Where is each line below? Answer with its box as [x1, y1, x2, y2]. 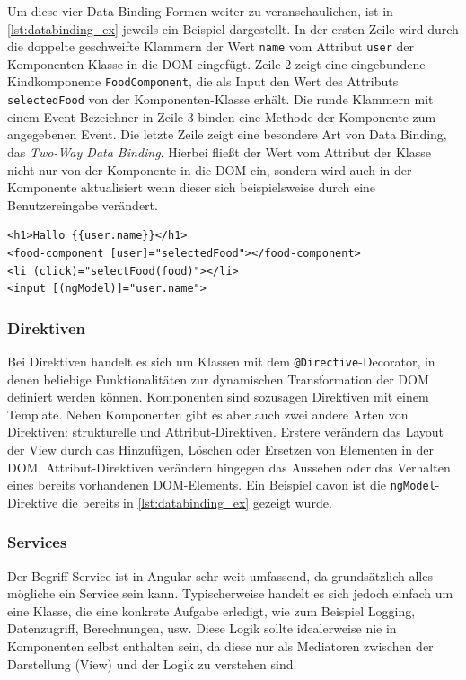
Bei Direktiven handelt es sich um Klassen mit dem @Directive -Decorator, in [7, 351, 435, 370]
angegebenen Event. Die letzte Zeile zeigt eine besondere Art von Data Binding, [7, 125, 447, 144]
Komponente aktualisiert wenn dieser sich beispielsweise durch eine [7, 178, 376, 197]
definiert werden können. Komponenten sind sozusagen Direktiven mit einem [7, 387, 429, 406]
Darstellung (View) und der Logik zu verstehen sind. [7, 654, 297, 673]
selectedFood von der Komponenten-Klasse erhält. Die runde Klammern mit [7, 90, 434, 109]
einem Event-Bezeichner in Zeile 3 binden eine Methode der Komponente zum [7, 107, 436, 126]
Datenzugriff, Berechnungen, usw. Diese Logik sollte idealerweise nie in [7, 619, 397, 638]
